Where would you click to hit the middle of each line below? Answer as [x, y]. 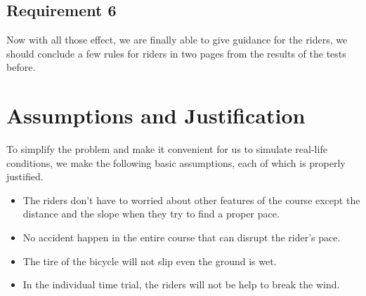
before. [21, 67]
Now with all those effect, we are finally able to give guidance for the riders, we [177, 40]
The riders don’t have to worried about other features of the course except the [191, 200]
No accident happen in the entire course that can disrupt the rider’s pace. [182, 237]
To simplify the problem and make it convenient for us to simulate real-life [167, 149]
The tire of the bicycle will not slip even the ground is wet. [150, 261]
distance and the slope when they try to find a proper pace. [151, 214]
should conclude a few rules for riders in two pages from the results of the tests [176, 53]
